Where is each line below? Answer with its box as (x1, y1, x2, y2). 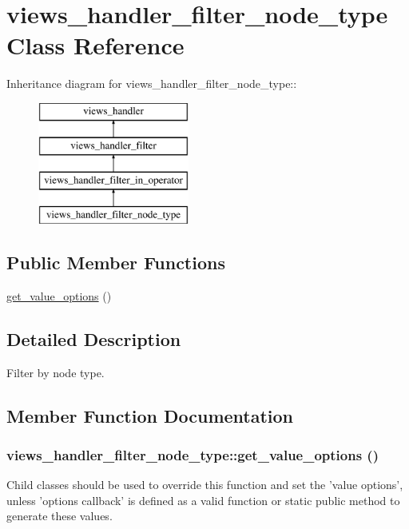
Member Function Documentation (6, 403, 294, 428)
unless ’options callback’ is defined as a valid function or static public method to (6, 491, 400, 508)
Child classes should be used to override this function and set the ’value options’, (6, 476, 403, 493)
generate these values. (6, 507, 113, 524)
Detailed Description (6, 326, 181, 351)
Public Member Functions (6, 250, 225, 275)
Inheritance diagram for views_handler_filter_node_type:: (6, 75, 297, 92)
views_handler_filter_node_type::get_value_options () (6, 444, 379, 464)
